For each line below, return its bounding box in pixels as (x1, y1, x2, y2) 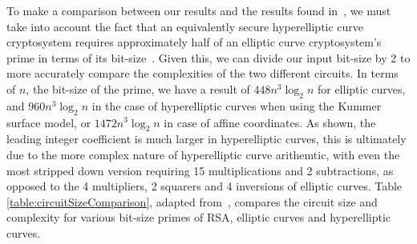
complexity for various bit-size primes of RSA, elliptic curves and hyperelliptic (6, 209, 391, 226)
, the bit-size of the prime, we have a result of (26, 80, 250, 97)
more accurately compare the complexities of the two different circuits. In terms (6, 65, 399, 82)
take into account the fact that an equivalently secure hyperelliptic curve (6, 18, 364, 34)
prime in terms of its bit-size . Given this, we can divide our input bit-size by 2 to (6, 49, 411, 66)
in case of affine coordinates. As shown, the (164, 114, 376, 130)
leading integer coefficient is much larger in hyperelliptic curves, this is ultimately (6, 130, 407, 147)
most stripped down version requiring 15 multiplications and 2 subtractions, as (6, 162, 394, 178)
